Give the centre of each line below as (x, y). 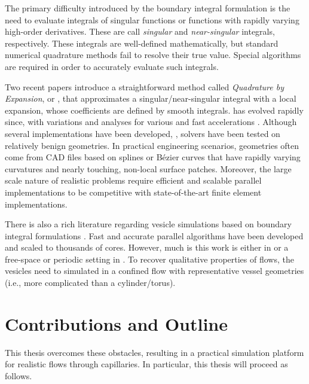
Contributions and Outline (117, 323)
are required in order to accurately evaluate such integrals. (112, 66)
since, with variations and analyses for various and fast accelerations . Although (151, 122)
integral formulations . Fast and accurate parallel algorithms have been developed (154, 235)
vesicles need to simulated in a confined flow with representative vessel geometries (154, 271)
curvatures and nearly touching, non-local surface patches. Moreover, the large (148, 168)
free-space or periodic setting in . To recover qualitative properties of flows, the (149, 259)
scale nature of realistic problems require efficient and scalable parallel (133, 180)
